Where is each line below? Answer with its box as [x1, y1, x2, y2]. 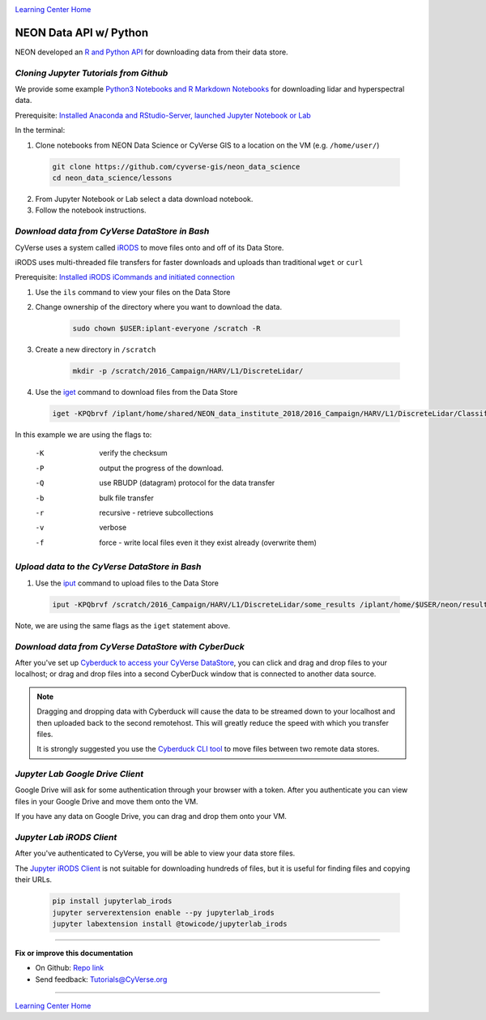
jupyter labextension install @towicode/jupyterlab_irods [52, 919, 288, 928]
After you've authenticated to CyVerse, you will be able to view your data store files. [15, 848, 296, 859]
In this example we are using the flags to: [15, 430, 152, 439]
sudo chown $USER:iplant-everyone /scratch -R [72, 324, 261, 333]
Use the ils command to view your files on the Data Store [35, 287, 231, 297]
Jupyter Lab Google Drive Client [15, 769, 144, 780]
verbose [99, 523, 127, 533]
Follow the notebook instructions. [35, 205, 147, 215]
